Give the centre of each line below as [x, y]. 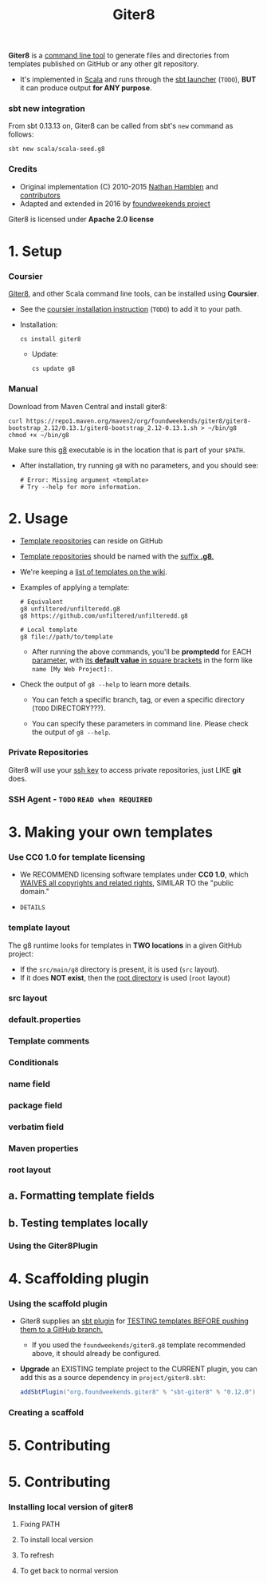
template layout [39, 928]
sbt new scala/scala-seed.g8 [57, 149]
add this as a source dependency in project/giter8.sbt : [112, 1377]
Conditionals [33, 1063]
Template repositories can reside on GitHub [91, 540]
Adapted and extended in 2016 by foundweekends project [115, 203]
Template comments [49, 1041]
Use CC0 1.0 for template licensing [77, 857]
